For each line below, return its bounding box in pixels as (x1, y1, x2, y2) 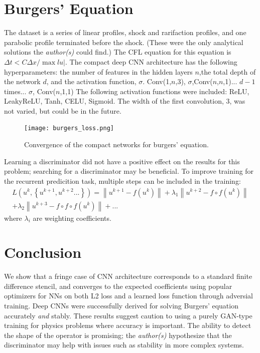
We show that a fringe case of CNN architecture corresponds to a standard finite (4, 271, 252, 281)
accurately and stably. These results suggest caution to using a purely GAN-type (4, 310, 252, 320)
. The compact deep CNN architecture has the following (65, 56, 237, 67)
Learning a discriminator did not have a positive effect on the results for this (4, 156, 240, 166)
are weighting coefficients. (33, 212, 111, 223)
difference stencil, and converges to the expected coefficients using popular (4, 280, 232, 291)
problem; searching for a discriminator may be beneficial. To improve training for (4, 166, 254, 176)
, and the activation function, (46, 76, 137, 87)
